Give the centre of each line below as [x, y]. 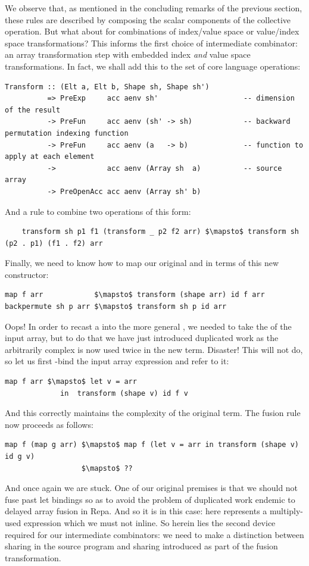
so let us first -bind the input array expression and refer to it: [117, 361]
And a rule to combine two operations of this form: [98, 211]
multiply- [287, 511]
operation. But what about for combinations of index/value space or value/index [152, 31]
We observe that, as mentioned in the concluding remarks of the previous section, [154, 8]
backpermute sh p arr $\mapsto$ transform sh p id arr [116, 307]
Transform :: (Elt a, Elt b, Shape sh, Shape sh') [107, 87]
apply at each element [50, 157]
